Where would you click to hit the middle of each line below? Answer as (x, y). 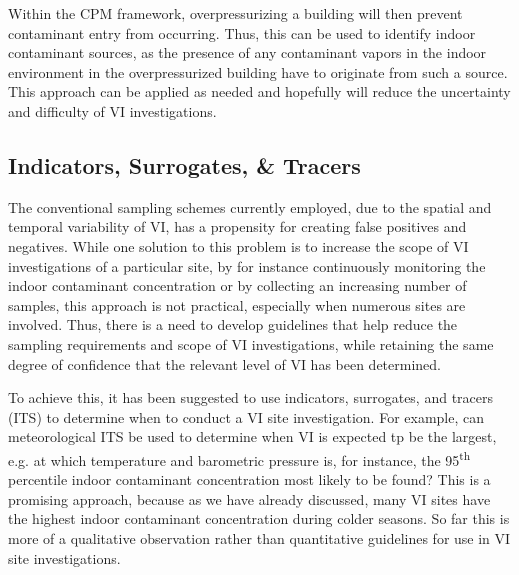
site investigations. (64, 557)
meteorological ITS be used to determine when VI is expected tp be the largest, (252, 436)
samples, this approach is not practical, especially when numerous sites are (237, 304)
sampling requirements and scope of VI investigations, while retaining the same (251, 343)
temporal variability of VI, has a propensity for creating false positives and (237, 226)
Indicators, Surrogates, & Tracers (184, 164)
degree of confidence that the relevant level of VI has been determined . (225, 363)
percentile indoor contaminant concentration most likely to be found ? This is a (249, 479)
